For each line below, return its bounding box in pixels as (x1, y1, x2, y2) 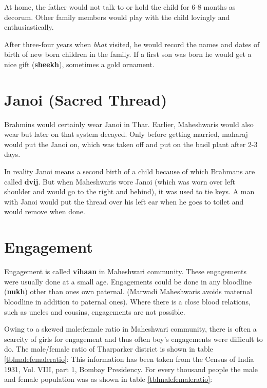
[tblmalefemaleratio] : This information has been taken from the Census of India (4, 353, 254, 364)
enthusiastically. (4, 22, 54, 32)
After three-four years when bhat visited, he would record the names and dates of (4, 38, 260, 49)
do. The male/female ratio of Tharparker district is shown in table (4, 343, 213, 354)
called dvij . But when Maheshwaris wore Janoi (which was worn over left (4, 176, 235, 187)
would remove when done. (4, 206, 85, 217)
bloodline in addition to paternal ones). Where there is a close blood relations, (4, 296, 251, 307)
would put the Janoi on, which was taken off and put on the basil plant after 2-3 (4, 138, 258, 149)
